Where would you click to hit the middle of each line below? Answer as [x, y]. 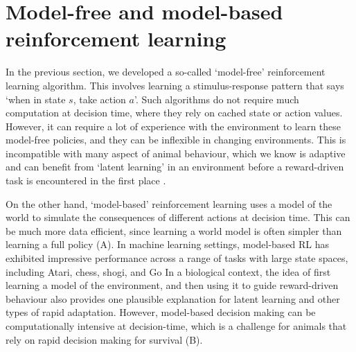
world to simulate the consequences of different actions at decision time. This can [178, 217]
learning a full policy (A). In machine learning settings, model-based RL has [168, 244]
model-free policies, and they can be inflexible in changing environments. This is [176, 140]
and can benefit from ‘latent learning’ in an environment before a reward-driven [175, 167]
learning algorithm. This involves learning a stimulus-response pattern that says [175, 85]
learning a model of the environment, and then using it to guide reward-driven [172, 285]
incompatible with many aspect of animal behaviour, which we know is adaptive [176, 153]
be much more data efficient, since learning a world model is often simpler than [174, 230]
